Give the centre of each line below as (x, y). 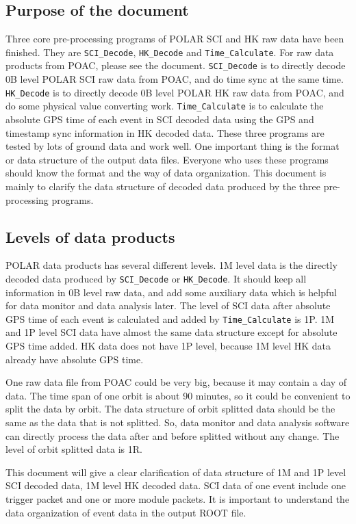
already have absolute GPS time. (75, 359)
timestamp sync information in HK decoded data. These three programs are (165, 132)
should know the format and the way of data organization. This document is (166, 173)
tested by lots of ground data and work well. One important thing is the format (173, 146)
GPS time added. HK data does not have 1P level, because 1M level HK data (168, 346)
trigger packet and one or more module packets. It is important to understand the (178, 499)
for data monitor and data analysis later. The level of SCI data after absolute (168, 305)
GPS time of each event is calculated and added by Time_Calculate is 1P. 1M (170, 318)
